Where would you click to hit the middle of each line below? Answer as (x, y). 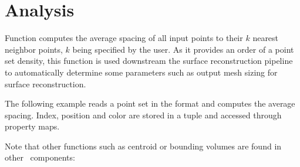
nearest (266, 38)
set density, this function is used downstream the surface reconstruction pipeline (149, 61)
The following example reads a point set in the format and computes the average (150, 103)
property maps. (32, 126)
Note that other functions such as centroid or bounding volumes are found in (143, 146)
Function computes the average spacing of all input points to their (124, 38)
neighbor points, (34, 49)
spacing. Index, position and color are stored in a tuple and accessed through (143, 115)
